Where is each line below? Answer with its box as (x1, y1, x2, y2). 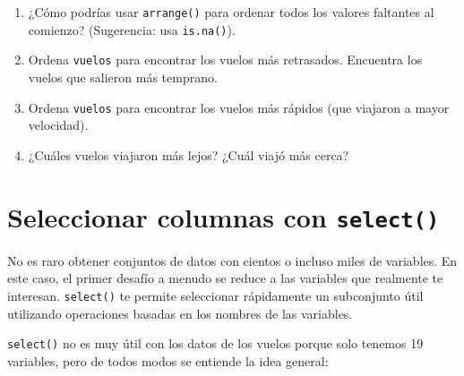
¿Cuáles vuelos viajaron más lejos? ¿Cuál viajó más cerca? (28, 145, 349, 164)
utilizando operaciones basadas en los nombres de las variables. (7, 303, 353, 322)
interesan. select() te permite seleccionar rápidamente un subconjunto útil (7, 286, 424, 304)
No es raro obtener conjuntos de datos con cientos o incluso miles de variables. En (7, 251, 458, 269)
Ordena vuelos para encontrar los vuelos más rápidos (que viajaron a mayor (28, 98, 450, 116)
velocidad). (28, 115, 89, 134)
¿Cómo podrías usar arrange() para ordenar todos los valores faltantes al (28, 3, 434, 21)
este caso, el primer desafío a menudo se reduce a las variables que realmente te (7, 269, 443, 287)
